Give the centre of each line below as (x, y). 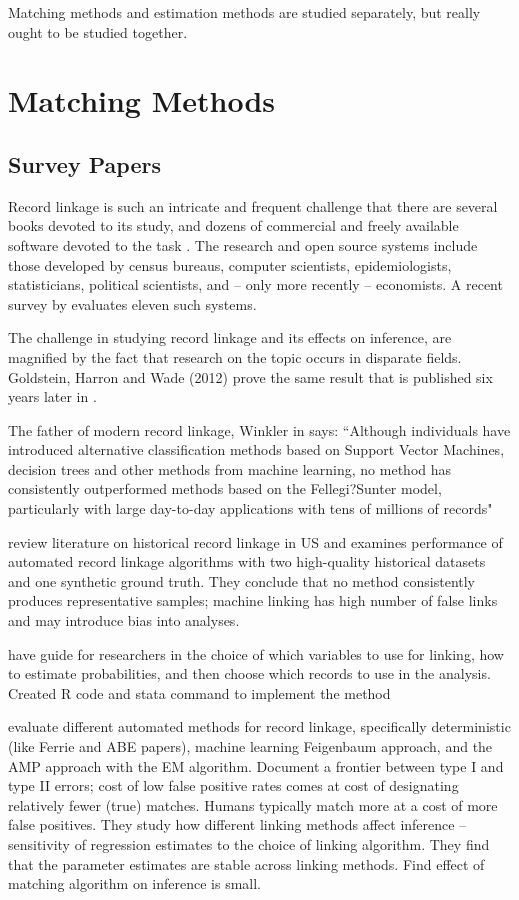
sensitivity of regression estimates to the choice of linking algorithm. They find (249, 843)
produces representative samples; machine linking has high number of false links (253, 600)
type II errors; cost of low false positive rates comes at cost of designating (233, 785)
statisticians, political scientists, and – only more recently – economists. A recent (255, 284)
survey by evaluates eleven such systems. (132, 303)
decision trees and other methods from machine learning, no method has (230, 468)
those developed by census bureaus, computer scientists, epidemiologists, (230, 264)
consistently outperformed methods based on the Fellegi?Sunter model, (225, 488)
